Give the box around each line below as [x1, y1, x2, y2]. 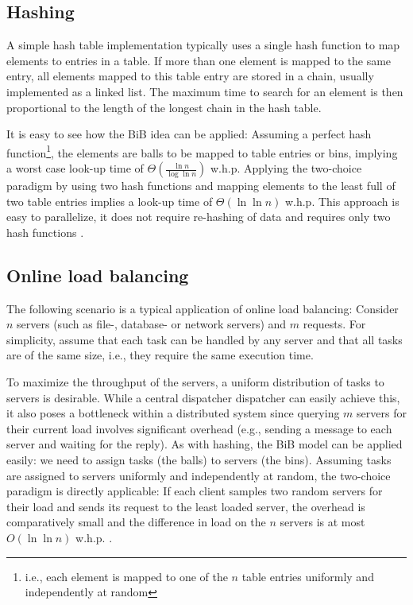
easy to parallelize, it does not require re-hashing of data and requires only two [6, 208, 391, 225]
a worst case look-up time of [6, 160, 144, 176]
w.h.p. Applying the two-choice [210, 160, 362, 176]
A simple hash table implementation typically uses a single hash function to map [6, 37, 400, 53]
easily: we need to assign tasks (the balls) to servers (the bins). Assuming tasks [6, 451, 392, 467]
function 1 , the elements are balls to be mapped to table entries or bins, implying [6, 142, 398, 161]
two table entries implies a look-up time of [6, 192, 213, 209]
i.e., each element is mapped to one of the [25, 568, 228, 584]
